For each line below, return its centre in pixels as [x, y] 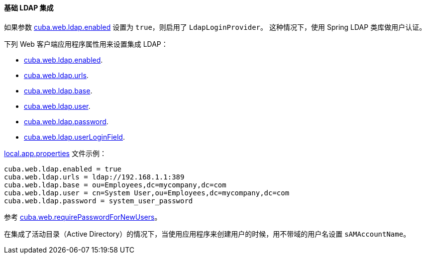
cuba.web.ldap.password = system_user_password [99, 201]
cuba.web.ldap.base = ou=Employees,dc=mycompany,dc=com [115, 185]
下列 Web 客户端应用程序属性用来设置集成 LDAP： [86, 44]
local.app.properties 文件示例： [55, 153]
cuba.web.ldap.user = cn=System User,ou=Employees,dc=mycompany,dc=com [147, 193]
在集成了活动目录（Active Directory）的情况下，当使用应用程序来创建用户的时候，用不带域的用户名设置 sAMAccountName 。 [207, 234]
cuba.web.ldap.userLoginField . [74, 137]
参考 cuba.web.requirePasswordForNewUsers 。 [83, 217]
